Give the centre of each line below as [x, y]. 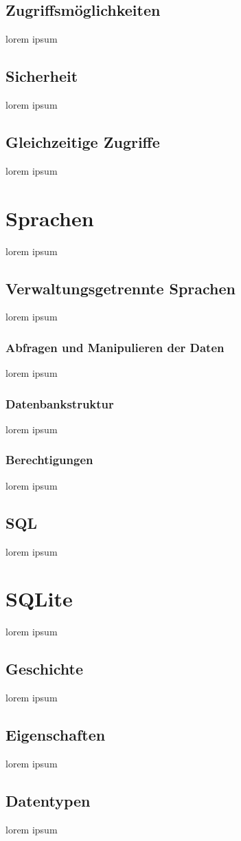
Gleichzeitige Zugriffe [83, 141]
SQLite [39, 599]
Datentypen [48, 800]
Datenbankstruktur [60, 403]
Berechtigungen [49, 460]
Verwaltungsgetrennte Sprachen [121, 288]
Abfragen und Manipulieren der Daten [115, 347]
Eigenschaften [56, 735]
